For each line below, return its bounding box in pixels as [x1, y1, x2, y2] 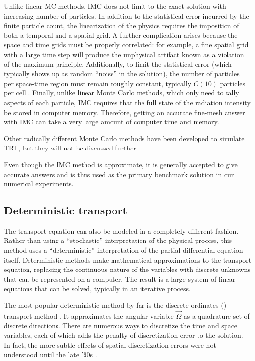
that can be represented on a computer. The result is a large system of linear [4, 273, 236, 284]
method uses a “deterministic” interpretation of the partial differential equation [4, 245, 243, 255]
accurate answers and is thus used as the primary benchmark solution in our [4, 169, 234, 179]
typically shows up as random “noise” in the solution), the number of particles [4, 68, 240, 79]
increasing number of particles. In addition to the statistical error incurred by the [4, 10, 249, 21]
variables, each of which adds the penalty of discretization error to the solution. [4, 330, 243, 340]
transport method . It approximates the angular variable [4, 310, 174, 321]
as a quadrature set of [183, 310, 250, 321]
